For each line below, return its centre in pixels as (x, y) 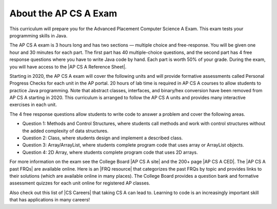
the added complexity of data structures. (65, 131)
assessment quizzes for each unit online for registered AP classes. (80, 183)
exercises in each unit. (33, 104)
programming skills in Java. (38, 35)
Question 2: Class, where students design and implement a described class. (103, 138)
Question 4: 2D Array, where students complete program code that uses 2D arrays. (110, 152)
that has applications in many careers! (50, 200)
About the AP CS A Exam (63, 13)
